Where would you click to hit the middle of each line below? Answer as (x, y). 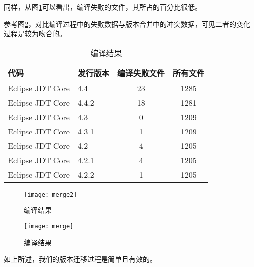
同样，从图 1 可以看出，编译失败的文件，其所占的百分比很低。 (103, 7)
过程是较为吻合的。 (35, 33)
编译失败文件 (141, 73)
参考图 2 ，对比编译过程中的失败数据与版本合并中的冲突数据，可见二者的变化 (127, 24)
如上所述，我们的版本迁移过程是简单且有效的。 (80, 259)
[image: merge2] (51, 194)
